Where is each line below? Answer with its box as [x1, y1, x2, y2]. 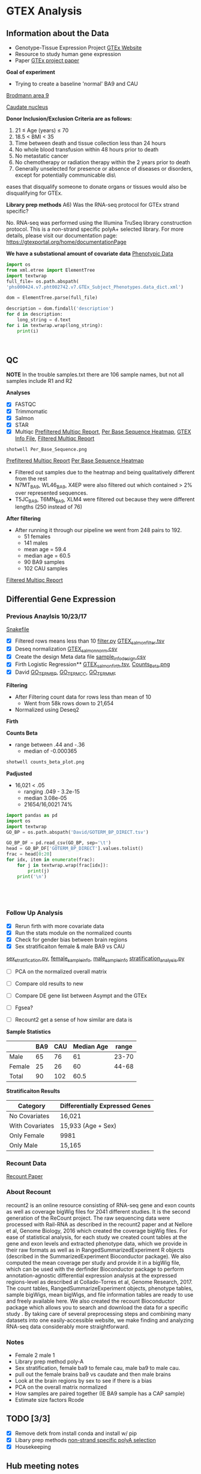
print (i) [17, 328, 39, 334]
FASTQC [14, 401, 36, 408]
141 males [23, 539, 48, 546]
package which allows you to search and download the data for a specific [6, 1303, 188, 1311]
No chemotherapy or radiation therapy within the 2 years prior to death [14, 159, 190, 166]
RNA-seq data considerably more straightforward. [6, 1323, 130, 1330]
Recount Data [6, 1159, 47, 1167]
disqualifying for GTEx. [6, 189, 63, 197]
